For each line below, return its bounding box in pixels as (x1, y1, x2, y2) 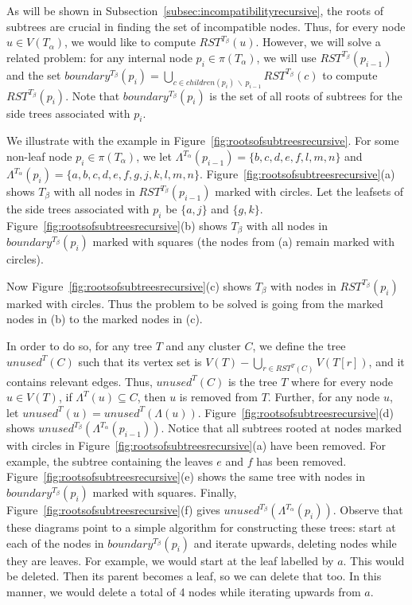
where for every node (291, 373, 394, 389)
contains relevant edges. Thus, (6, 373, 153, 389)
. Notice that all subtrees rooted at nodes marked (161, 420, 402, 436)
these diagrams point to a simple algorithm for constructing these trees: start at (6, 519, 396, 536)
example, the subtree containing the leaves (6, 452, 213, 469)
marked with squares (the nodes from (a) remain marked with (92, 233, 395, 250)
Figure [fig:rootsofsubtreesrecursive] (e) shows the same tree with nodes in (6, 468, 365, 485)
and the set (6, 66, 61, 83)
